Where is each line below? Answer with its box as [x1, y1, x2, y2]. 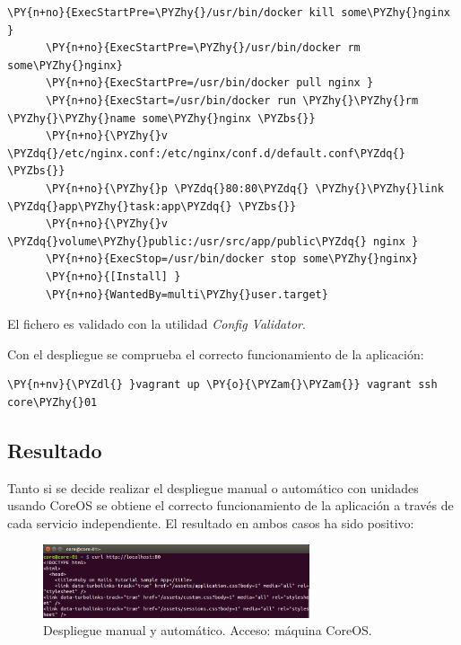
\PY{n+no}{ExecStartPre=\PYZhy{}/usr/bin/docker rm [45, 41, 361, 55]
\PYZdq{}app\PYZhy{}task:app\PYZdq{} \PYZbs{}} [7, 199, 297, 213]
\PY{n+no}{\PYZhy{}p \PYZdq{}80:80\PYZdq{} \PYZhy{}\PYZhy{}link [45, 181, 444, 195]
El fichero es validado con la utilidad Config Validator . [7, 314, 306, 333]
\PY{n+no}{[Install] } [45, 269, 181, 283]
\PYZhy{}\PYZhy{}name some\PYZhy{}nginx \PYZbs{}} [7, 111, 316, 125]
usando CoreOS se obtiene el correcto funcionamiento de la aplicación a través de [7, 496, 454, 515]
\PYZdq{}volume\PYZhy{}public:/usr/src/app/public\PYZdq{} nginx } [7, 234, 419, 248]
